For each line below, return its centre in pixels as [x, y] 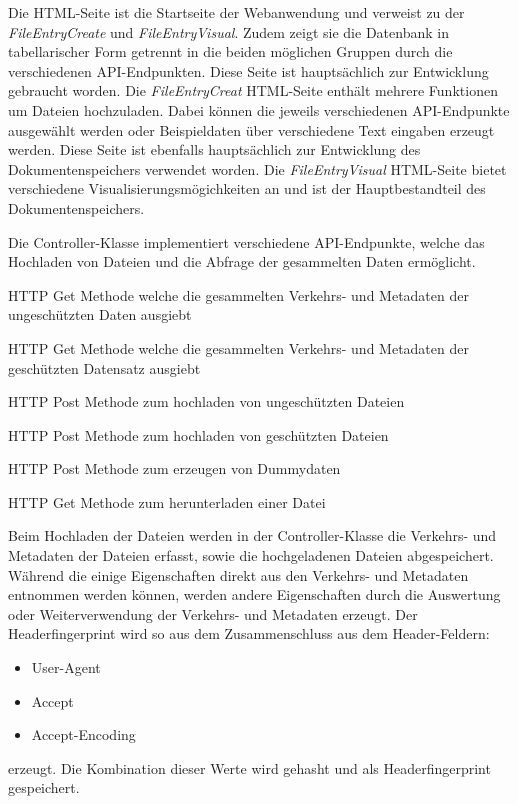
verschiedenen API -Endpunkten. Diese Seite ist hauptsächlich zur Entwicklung [248, 70]
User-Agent [66, 667]
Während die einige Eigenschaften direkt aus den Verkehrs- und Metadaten [238, 574]
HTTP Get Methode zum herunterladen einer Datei [167, 501]
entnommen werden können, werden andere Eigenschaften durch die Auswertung [254, 594]
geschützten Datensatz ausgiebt [104, 367]
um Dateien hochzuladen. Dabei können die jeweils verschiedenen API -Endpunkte [259, 109]
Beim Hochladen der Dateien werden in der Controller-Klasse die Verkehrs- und [252, 535]
